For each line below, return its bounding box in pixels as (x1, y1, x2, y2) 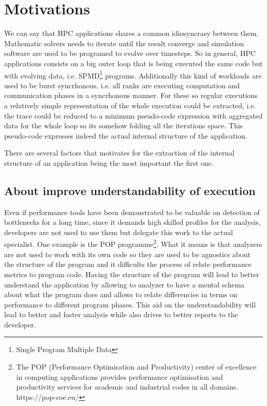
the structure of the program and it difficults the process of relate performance (4, 259, 252, 269)
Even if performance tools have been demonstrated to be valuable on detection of (4, 206, 260, 217)
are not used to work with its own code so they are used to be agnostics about (4, 248, 251, 259)
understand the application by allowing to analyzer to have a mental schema (4, 279, 245, 289)
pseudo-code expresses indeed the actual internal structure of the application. (4, 130, 247, 141)
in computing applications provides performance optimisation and (16, 371, 223, 382)
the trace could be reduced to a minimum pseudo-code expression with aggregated (4, 110, 263, 121)
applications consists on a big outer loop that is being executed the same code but (4, 57, 263, 68)
